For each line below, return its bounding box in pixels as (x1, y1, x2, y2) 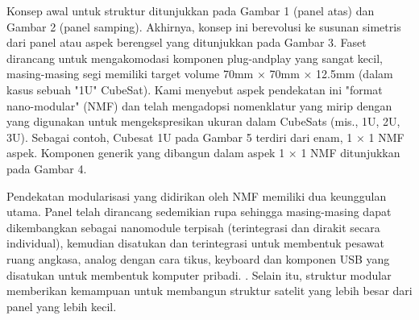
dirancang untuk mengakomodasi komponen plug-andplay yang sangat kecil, (6, 49, 383, 66)
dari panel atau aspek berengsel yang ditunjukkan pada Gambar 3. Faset (6, 34, 367, 51)
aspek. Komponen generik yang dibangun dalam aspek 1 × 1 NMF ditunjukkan (6, 144, 400, 161)
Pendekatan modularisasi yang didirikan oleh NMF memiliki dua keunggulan (6, 187, 387, 204)
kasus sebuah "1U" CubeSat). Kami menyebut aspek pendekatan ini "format (6, 81, 383, 98)
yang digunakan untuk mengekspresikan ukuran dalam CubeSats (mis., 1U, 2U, (6, 113, 400, 130)
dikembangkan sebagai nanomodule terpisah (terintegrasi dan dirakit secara (6, 218, 380, 235)
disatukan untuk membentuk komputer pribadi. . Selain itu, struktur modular (6, 266, 392, 283)
